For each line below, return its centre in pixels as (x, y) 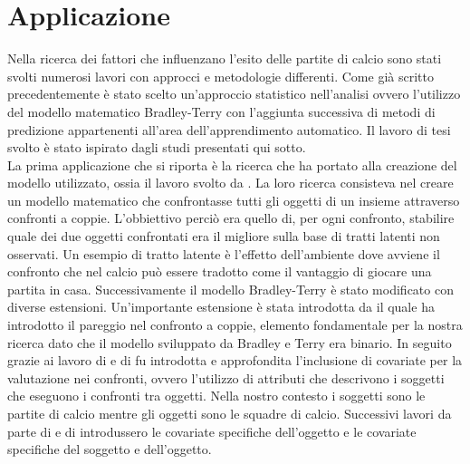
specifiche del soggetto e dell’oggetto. (110, 449)
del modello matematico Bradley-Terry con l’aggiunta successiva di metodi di (221, 111)
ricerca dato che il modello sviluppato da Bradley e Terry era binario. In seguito (230, 342)
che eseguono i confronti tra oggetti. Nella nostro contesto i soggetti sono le (216, 396)
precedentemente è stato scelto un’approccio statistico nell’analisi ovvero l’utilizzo (234, 94)
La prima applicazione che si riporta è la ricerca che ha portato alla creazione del (232, 164)
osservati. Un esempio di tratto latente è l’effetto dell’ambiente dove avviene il (224, 253)
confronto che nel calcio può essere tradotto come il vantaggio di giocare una (220, 271)
